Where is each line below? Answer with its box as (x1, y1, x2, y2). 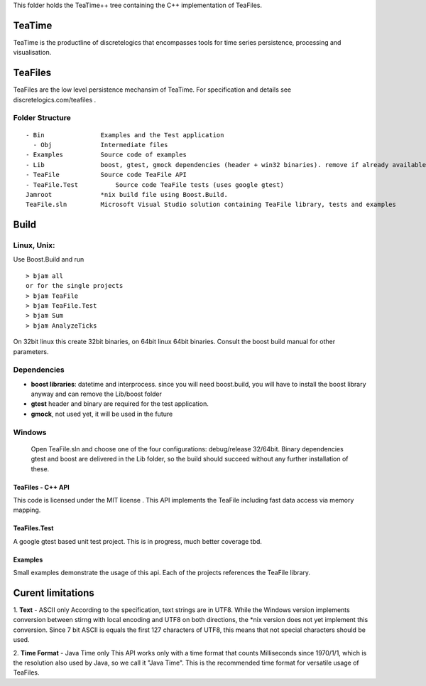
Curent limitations (13, 586, 95, 599)
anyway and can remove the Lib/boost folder (31, 390, 163, 398)
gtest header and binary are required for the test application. (31, 400, 209, 408)
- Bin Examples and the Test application (26, 131, 224, 139)
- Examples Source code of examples (26, 151, 187, 159)
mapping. (13, 505, 41, 515)
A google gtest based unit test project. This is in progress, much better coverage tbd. (13, 537, 263, 545)
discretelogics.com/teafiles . (13, 95, 97, 104)
